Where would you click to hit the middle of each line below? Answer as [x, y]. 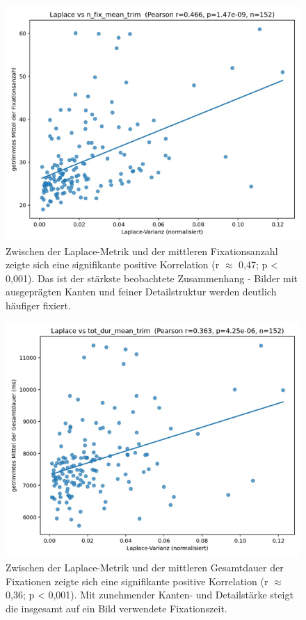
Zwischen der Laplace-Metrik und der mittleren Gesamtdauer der [145, 567]
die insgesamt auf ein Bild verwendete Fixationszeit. [116, 608]
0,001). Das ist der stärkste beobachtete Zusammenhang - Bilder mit [152, 278]
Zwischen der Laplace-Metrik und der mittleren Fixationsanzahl [142, 251]
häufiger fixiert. [38, 305]
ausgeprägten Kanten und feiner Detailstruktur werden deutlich [141, 292]
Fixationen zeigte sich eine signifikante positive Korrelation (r [137, 581]
